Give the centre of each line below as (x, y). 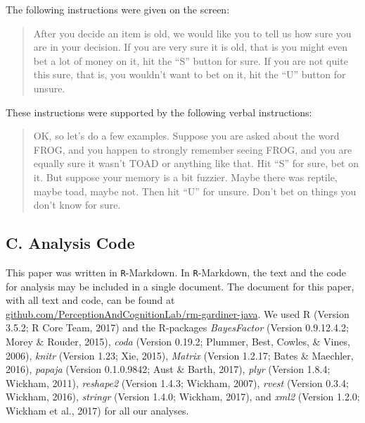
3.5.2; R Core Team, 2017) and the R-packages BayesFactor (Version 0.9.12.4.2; (177, 327)
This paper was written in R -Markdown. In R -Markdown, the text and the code (176, 272)
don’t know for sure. (77, 205)
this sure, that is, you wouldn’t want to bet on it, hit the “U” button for (190, 74)
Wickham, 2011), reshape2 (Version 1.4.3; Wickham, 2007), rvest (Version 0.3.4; (177, 382)
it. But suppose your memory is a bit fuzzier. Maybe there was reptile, (185, 177)
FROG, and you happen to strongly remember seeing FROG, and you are (193, 149)
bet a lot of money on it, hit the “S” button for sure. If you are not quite (191, 60)
